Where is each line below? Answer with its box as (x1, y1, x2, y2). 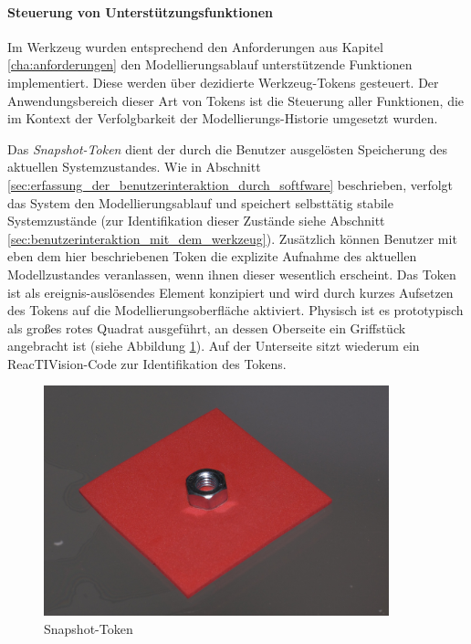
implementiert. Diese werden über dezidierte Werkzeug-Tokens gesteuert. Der (7, 72, 439, 91)
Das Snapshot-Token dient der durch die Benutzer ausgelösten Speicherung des (7, 139, 448, 158)
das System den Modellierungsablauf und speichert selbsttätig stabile (7, 193, 393, 212)
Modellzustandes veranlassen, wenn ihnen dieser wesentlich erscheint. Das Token (7, 264, 456, 283)
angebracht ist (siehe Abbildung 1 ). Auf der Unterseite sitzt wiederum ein (7, 336, 420, 355)
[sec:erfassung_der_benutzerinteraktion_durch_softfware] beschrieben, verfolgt (7, 174, 454, 194)
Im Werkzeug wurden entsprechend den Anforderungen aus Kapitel (7, 37, 383, 56)
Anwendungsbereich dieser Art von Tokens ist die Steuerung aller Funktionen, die (7, 90, 465, 110)
